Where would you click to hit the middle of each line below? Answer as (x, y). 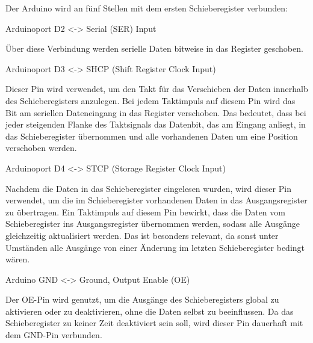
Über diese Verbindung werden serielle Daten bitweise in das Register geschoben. (154, 48)
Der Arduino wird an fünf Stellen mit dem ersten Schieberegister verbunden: (147, 8)
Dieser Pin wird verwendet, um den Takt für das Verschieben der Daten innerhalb (157, 89)
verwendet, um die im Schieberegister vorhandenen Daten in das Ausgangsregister (156, 200)
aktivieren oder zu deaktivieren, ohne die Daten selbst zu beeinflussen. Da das (150, 311)
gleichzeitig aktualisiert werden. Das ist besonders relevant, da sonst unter (142, 235)
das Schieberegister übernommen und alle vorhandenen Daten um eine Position (152, 136)
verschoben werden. (41, 148)
